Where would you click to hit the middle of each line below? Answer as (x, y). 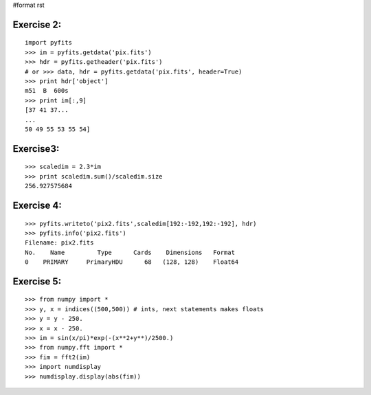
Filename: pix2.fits (59, 243)
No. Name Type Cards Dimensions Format (130, 252)
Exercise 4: (37, 205)
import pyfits (48, 43)
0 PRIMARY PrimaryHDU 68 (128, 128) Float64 (132, 262)
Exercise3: (36, 149)
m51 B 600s (47, 91)
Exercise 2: (37, 24)
